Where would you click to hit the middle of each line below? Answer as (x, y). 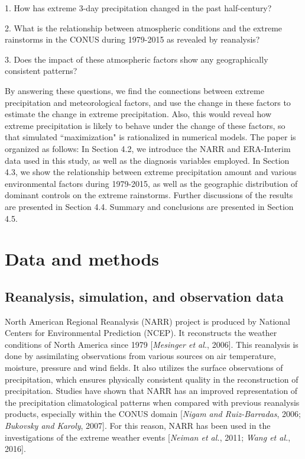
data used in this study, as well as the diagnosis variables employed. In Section (147, 160)
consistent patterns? (41, 71)
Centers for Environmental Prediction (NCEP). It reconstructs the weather (141, 333)
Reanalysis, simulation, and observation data (144, 296)
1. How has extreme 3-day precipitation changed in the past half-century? (138, 8)
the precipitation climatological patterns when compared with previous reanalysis (152, 402)
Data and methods (82, 259)
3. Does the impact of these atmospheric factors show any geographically (137, 59)
